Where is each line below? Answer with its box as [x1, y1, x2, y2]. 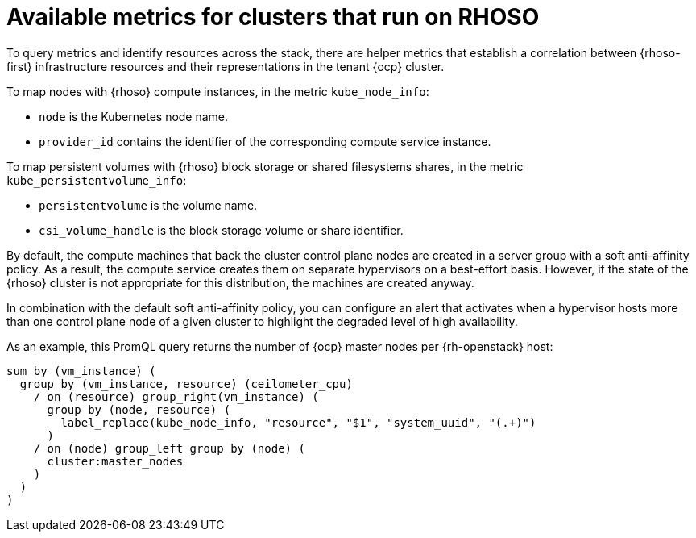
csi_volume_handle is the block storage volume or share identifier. [39, 223, 404, 237]
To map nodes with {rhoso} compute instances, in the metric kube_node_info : [6, 84, 429, 98]
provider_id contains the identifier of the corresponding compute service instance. [39, 134, 491, 148]
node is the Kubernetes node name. [39, 109, 229, 123]
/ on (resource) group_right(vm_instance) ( [33, 390, 319, 403]
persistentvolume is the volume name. [39, 198, 258, 212]
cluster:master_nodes [47, 454, 184, 468]
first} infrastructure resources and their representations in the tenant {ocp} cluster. [6, 59, 445, 73]
